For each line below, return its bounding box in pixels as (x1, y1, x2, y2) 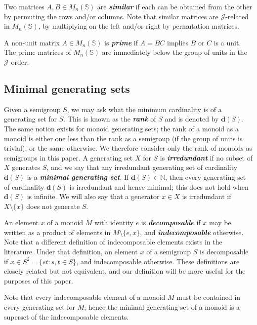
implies (167, 37, 188, 47)
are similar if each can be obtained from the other (97, 1, 253, 11)
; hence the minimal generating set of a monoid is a (84, 302, 240, 312)
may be (209, 217, 231, 228)
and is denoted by (165, 114, 219, 124)
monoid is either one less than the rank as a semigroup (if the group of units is (4, 133, 243, 143)
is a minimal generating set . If (27, 171, 129, 182)
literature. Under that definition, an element (4, 246, 138, 257)
